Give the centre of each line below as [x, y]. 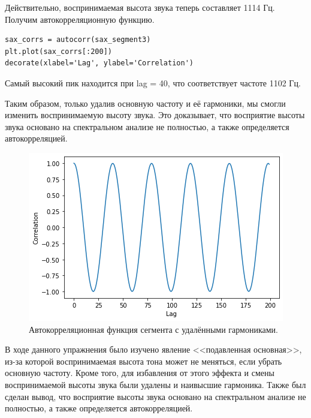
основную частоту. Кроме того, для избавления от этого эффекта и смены [140, 373]
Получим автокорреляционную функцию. [80, 19]
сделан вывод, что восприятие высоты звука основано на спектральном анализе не [155, 396]
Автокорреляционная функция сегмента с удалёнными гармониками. [154, 329]
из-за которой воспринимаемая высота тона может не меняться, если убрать [144, 361]
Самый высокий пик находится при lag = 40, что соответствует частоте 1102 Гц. [153, 82]
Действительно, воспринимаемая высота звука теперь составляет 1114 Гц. [140, 7]
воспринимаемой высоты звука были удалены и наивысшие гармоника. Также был [155, 384]
